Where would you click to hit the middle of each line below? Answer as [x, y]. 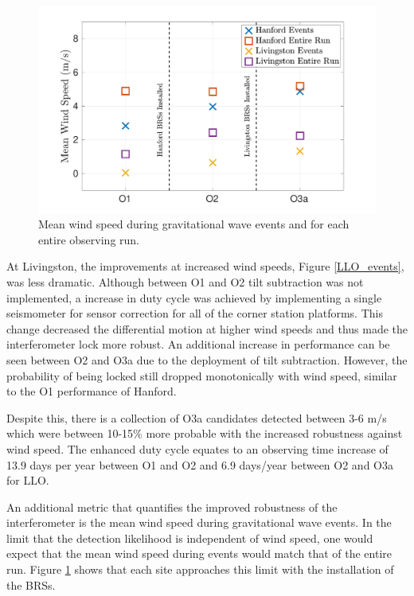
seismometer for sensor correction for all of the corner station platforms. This [195, 313]
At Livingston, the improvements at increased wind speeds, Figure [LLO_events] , [205, 266]
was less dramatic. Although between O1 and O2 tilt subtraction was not [185, 281]
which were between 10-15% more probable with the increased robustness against [205, 433]
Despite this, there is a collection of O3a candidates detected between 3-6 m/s [197, 417]
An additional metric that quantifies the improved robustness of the [172, 506]
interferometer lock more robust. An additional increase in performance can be [198, 344]
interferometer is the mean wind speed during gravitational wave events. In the [199, 522]
